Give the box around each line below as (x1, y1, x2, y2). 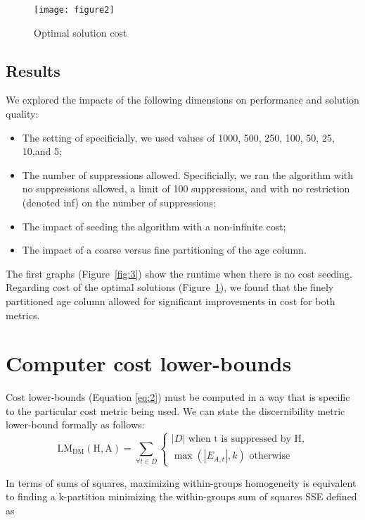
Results (6, 59, 60, 81)
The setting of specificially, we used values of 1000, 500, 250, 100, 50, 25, (22, 130, 335, 144)
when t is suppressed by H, (188, 434, 305, 445)
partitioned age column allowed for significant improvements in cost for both (6, 293, 335, 308)
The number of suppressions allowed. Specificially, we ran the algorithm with (22, 167, 354, 182)
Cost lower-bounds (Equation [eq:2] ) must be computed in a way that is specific (6, 390, 350, 404)
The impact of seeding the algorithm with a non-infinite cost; (22, 218, 286, 233)
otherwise (249, 451, 290, 462)
